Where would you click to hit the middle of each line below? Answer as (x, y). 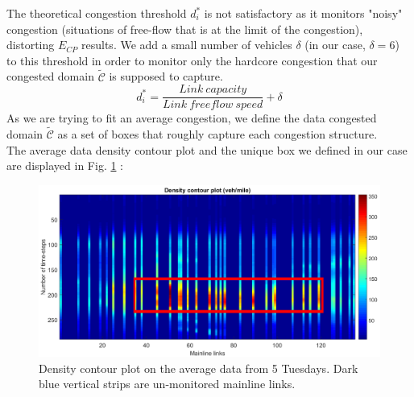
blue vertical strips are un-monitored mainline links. (167, 384)
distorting (31, 45)
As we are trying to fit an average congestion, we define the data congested (192, 118)
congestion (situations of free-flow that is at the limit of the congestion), (185, 29)
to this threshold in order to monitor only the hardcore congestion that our (192, 60)
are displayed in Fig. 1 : (65, 165)
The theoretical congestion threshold (97, 13)
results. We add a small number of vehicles (187, 45)
